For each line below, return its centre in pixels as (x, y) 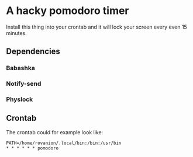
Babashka (20, 68)
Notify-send (24, 84)
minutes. (17, 33)
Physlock (20, 99)
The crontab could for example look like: (55, 132)
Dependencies (33, 52)
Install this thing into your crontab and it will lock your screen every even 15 (96, 27)
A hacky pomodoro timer (68, 11)
